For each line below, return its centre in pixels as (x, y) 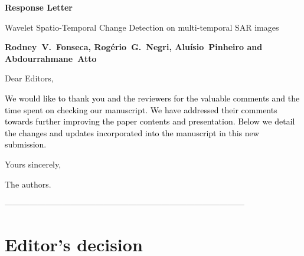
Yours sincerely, (33, 164)
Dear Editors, (29, 78)
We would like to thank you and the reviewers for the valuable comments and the (152, 98)
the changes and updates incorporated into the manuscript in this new (132, 132)
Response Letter (39, 7)
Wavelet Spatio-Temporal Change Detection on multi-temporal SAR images (142, 27)
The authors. (28, 184)
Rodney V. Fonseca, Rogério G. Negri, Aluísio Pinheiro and (134, 47)
